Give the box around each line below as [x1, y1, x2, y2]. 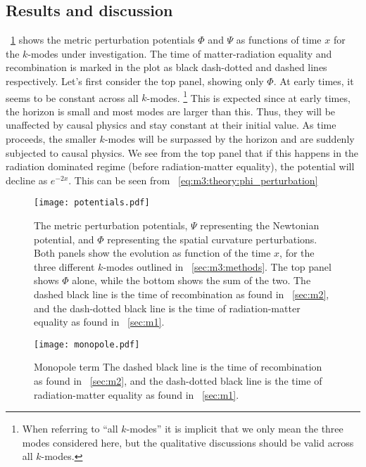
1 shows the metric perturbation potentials [11, 32, 195, 47]
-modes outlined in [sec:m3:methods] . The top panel [103, 259, 332, 274]
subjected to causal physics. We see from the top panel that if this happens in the [6, 145, 359, 160]
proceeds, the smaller [6, 132, 96, 146]
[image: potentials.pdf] [34, 198, 150, 208]
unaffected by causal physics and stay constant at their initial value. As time [6, 117, 336, 132]
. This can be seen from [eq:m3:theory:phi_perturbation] [68, 172, 318, 187]
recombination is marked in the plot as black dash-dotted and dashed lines [6, 60, 327, 75]
